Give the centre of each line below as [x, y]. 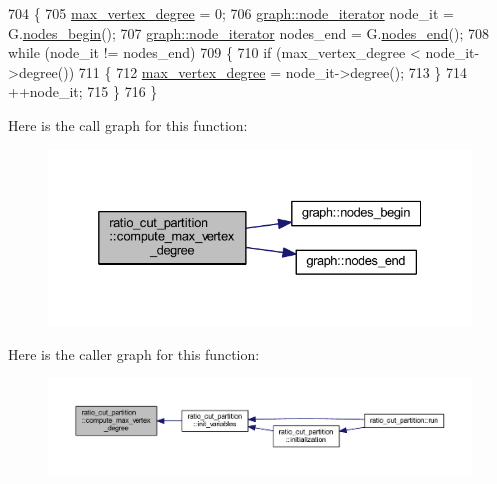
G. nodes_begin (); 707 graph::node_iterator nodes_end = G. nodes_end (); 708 [248, 32]
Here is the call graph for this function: [128, 124]
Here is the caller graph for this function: [134, 353]
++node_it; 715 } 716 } [83, 91]
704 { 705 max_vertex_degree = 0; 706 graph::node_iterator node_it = [231, 13]
